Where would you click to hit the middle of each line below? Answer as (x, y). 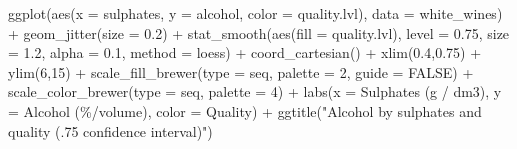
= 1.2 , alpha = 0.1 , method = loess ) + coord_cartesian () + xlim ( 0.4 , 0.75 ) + (245, 52)
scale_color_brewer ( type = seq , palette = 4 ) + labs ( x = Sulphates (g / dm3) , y (255, 91)
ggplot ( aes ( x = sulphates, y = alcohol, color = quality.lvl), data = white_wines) (255, 13)
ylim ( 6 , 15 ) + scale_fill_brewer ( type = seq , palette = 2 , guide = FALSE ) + (241, 71)
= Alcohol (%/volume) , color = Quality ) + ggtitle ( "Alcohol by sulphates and (245, 110)
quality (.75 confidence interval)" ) (110, 130)
